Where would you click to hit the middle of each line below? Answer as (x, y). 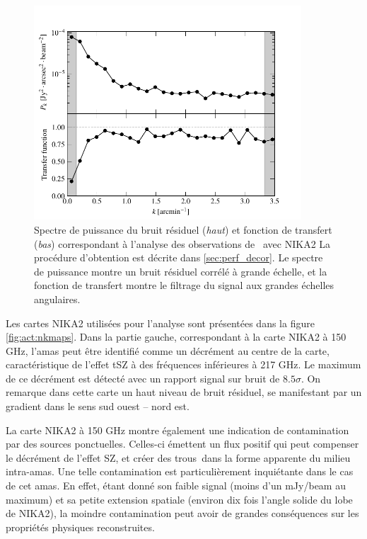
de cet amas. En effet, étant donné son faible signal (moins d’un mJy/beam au (176, 486)
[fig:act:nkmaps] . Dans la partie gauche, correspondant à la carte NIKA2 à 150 (176, 337)
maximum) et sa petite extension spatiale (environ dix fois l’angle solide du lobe (179, 499)
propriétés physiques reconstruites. (80, 527)
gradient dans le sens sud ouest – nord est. (98, 406)
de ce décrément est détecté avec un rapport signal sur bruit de (143, 378)
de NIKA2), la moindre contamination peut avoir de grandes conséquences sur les (182, 513)
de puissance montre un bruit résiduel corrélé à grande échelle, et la (181, 271)
